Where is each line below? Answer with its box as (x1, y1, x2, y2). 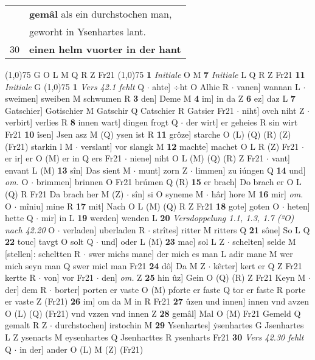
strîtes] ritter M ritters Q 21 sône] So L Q (153, 223, 310, 236)
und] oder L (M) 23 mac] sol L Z (101, 235, 225, 248)
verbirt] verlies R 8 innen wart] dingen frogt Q (5, 116, 178, 129)
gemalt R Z (5, 319, 47, 331)
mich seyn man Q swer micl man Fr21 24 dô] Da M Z (5, 259, 206, 272)
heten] (287, 199, 310, 212)
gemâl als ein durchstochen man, (29, 7, 172, 21)
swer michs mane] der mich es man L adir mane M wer (88, 247, 293, 259)
